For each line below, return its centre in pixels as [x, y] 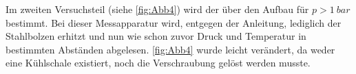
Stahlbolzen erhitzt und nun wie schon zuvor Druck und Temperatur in [156, 36]
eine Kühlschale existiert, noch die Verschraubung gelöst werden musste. [158, 63]
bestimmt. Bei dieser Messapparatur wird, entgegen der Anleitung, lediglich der [174, 22]
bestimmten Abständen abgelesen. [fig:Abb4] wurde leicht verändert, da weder [170, 49]
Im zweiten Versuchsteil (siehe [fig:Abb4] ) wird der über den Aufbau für [157, 9]
